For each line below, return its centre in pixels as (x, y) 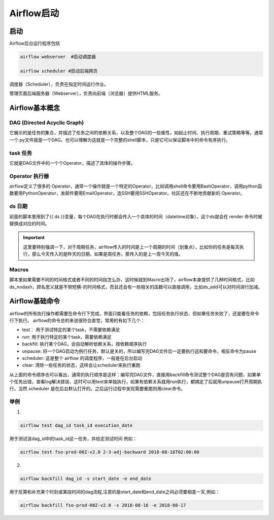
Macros (19, 270)
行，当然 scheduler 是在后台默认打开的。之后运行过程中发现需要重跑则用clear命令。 (97, 389)
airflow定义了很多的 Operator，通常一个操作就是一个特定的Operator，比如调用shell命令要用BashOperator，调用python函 (136, 186)
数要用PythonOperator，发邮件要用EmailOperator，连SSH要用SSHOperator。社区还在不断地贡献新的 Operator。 (127, 193)
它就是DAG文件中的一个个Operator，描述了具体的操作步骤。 (72, 163)
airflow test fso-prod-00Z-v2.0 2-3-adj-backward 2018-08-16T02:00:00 (110, 452)
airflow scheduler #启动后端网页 (59, 71)
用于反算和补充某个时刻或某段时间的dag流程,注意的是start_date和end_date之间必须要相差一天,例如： (115, 492)
